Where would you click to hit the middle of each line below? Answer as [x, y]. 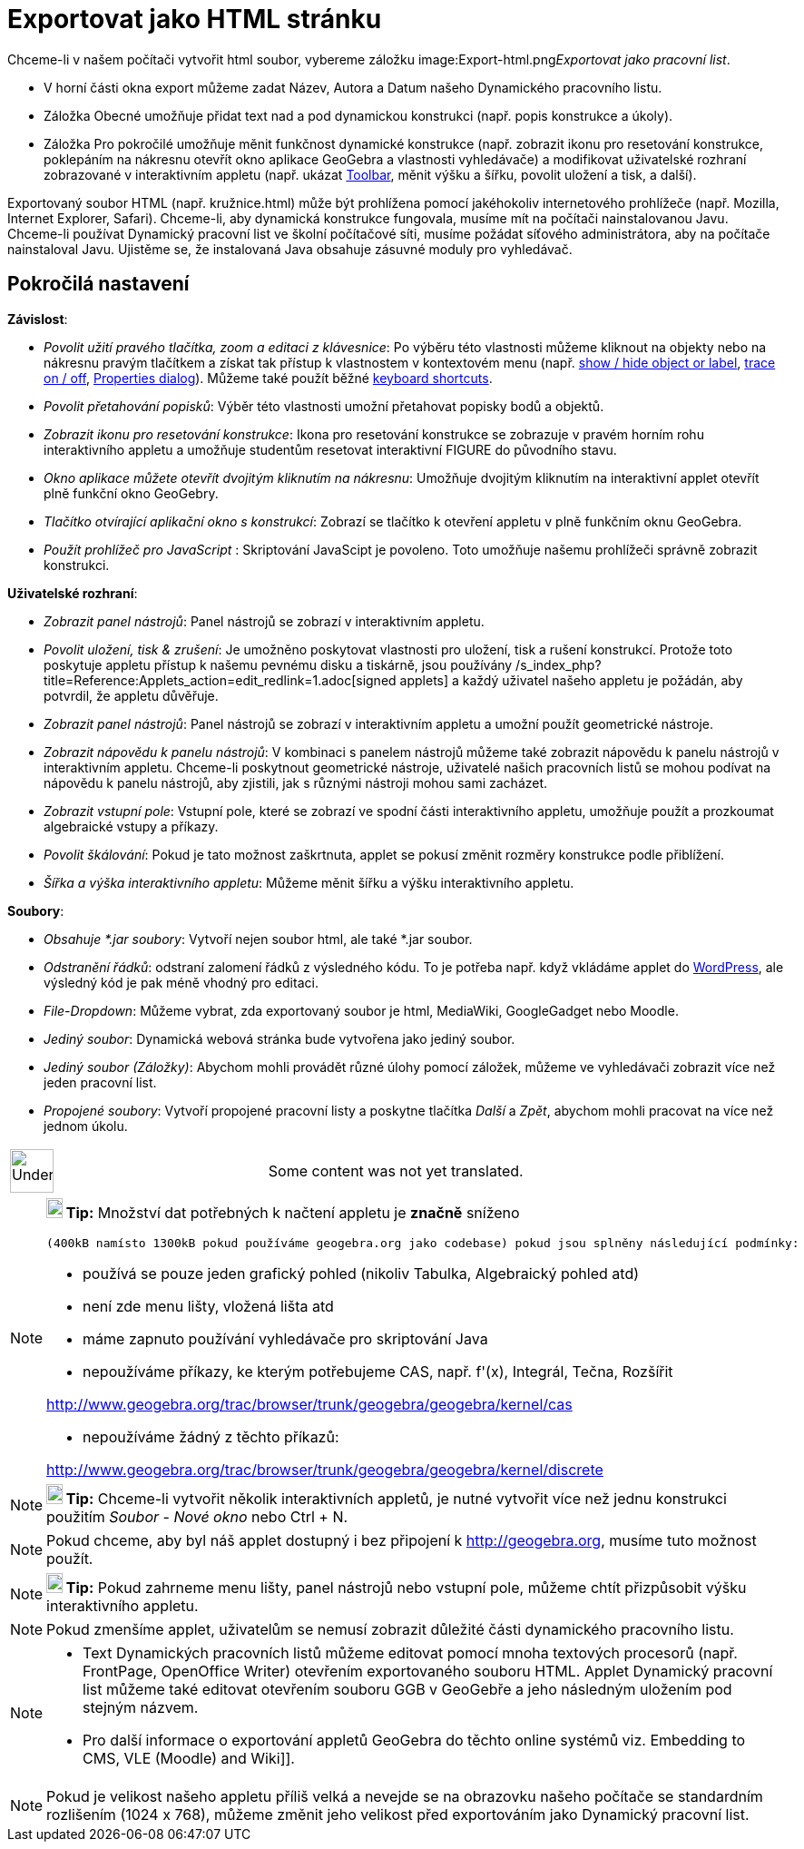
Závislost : [38, 319]
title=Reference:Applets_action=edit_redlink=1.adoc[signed [220, 680]
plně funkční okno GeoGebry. [131, 493]
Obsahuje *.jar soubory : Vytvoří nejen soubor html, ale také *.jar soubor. [258, 939]
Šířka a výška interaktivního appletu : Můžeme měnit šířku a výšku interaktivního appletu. [309, 882]
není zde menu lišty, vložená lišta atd [208, 1306]
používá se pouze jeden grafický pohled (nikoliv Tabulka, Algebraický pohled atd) [361, 1273]
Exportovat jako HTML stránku [195, 19]
